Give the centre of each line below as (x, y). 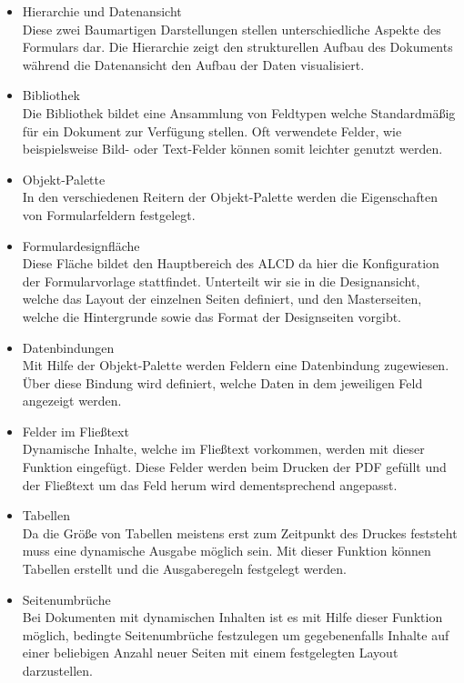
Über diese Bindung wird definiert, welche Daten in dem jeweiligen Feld (222, 382)
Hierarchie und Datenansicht (102, 11)
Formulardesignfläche (81, 245)
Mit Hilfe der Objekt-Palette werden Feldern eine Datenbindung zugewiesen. (236, 365)
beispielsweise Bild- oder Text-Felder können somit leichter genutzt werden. (232, 149)
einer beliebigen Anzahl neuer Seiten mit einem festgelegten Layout (210, 653)
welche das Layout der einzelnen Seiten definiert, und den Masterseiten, (222, 299)
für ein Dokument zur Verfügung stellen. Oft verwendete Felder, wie (212, 131)
